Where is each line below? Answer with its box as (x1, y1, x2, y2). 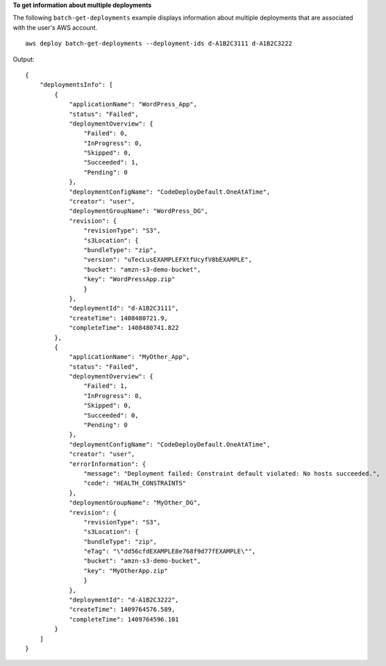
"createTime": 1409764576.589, (69, 606, 176, 614)
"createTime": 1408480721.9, (69, 314, 168, 322)
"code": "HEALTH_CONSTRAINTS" (83, 479, 187, 488)
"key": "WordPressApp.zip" (83, 275, 176, 283)
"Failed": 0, (83, 129, 128, 138)
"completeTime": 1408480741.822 (69, 324, 180, 332)
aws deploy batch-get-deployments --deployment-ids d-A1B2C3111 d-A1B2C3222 (25, 40, 293, 48)
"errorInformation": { (69, 460, 146, 468)
